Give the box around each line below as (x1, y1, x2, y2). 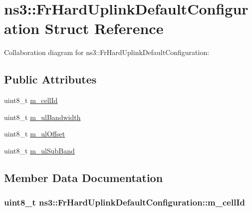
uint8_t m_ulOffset (4, 128, 65, 139)
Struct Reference (44, 18, 164, 38)
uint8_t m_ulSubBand (4, 145, 75, 155)
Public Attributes (4, 71, 97, 87)
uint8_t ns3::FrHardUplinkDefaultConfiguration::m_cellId (4, 196, 246, 208)
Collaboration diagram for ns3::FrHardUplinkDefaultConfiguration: (4, 47, 210, 57)
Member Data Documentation (4, 169, 163, 185)
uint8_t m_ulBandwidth (4, 111, 81, 122)
